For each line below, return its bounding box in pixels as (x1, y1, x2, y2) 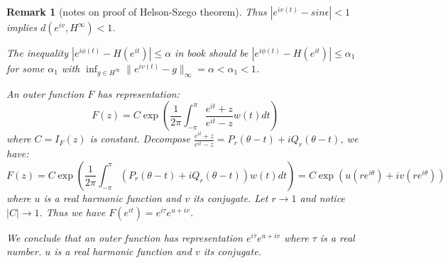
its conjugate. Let (192, 190, 268, 205)
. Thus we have (39, 204, 106, 219)
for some (6, 61, 45, 75)
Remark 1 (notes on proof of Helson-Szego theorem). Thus (6, 4, 267, 18)
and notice (300, 190, 345, 205)
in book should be (175, 45, 248, 60)
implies (6, 20, 37, 34)
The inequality (6, 45, 68, 60)
